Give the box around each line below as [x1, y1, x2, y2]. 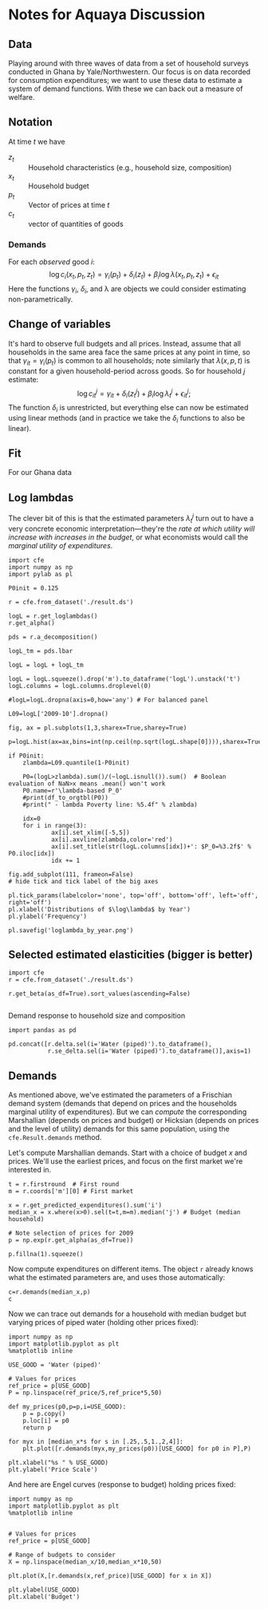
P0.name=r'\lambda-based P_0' [22, 786, 124, 795]
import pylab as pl [8, 570, 73, 578]
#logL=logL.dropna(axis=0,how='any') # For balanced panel [8, 696, 209, 704]
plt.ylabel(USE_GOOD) [8, 1586, 81, 1594]
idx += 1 [50, 856, 81, 864]
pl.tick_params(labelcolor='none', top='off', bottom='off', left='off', [8, 891, 259, 899]
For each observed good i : [8, 257, 96, 267]
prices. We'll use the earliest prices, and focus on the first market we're [8, 1156, 243, 1166]
